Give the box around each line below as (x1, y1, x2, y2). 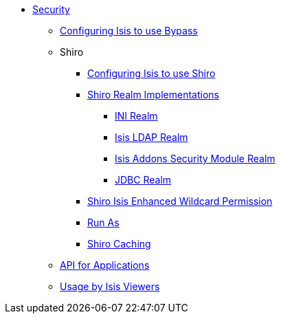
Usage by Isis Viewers (60, 280, 160, 292)
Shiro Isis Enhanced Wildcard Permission (87, 195, 273, 207)
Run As (87, 217, 120, 228)
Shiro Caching (87, 238, 151, 250)
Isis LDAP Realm (115, 131, 188, 143)
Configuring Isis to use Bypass (60, 25, 198, 36)
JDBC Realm (115, 174, 172, 186)
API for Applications (60, 259, 150, 271)
